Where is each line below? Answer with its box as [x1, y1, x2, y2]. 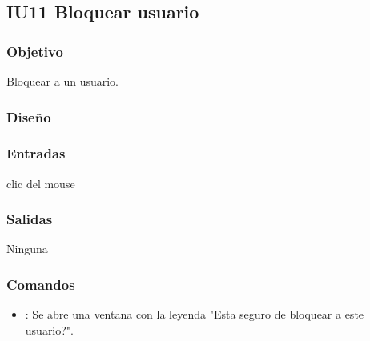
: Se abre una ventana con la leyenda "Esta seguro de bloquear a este [25, 306, 364, 323]
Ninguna [6, 240, 48, 257]
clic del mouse [6, 175, 75, 191]
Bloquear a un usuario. [6, 73, 119, 89]
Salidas [6, 209, 53, 229]
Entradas [6, 143, 66, 163]
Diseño [6, 106, 51, 126]
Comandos [6, 274, 75, 294]
